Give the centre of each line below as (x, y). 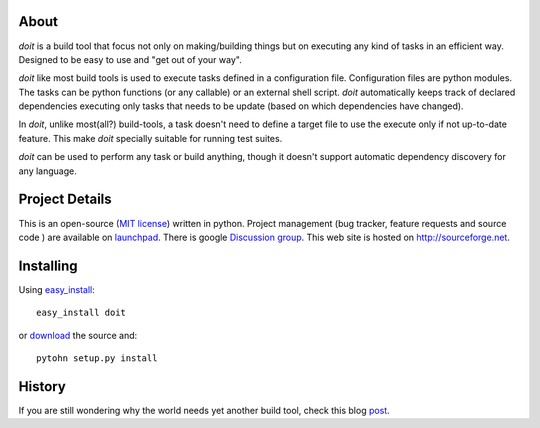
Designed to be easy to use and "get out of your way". (130, 59)
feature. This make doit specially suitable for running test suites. (150, 138)
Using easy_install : (56, 289)
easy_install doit (81, 313)
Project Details (65, 199)
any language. (47, 171)
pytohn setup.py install (97, 358)
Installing (48, 265)
